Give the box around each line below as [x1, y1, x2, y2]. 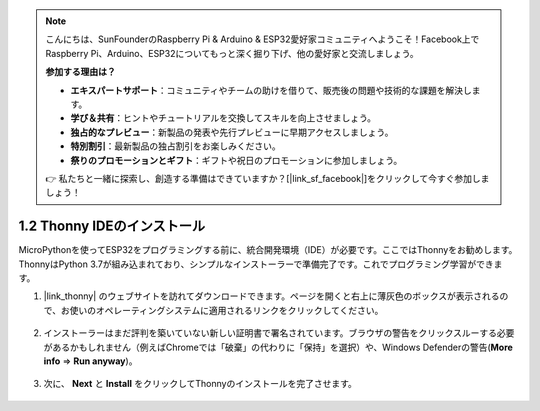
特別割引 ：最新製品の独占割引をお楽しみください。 [70, 140, 281, 152]
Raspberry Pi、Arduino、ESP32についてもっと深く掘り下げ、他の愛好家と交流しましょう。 [45, 47, 419, 59]
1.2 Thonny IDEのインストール [18, 218, 206, 235]
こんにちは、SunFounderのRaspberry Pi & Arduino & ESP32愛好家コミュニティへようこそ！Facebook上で [45, 33, 480, 45]
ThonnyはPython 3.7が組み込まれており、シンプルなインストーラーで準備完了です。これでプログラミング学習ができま [18, 258, 503, 270]
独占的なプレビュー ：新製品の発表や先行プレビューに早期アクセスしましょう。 [70, 126, 394, 138]
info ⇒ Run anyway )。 [43, 355, 138, 367]
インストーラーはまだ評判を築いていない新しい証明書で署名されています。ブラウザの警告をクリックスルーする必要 [43, 327, 515, 339]
